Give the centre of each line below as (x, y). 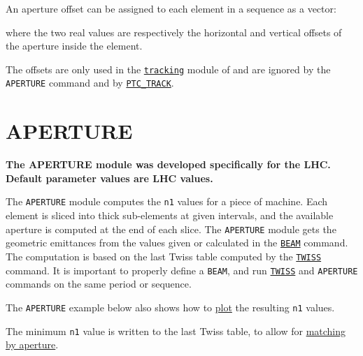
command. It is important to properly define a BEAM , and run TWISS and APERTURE (182, 270)
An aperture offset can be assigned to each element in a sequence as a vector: (171, 8)
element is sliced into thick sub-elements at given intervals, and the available (170, 215)
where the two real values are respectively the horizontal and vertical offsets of (174, 32)
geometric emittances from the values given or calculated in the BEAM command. (177, 243)
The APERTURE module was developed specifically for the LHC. (168, 164)
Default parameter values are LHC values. (109, 178)
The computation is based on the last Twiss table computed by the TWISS (164, 256)
